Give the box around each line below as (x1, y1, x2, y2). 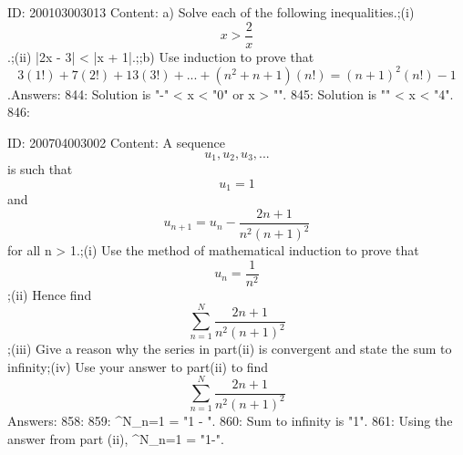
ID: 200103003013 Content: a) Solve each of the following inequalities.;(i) (7, 3, 415, 21)
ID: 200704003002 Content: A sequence (7, 132, 226, 151)
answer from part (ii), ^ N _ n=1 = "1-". (7, 429, 224, 448)
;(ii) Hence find (7, 284, 92, 304)
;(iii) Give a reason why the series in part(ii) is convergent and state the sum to (7, 339, 452, 358)
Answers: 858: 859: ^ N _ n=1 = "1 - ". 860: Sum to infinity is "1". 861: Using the (7, 410, 453, 429)
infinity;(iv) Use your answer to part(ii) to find (7, 357, 269, 376)
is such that (7, 159, 73, 178)
